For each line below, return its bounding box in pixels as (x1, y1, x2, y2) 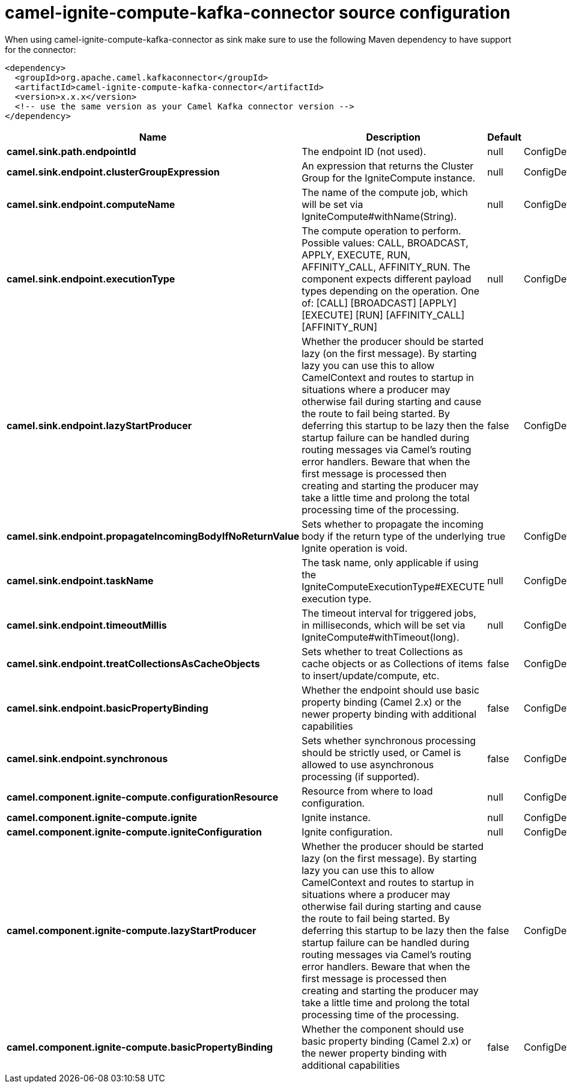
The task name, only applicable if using (302, 556, 479, 569)
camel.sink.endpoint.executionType (7, 272, 175, 285)
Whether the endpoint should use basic (302, 683, 480, 696)
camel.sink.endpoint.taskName (7, 574, 154, 587)
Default (487, 130, 522, 143)
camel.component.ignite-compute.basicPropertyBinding (7, 1041, 273, 1053)
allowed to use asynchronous (302, 758, 434, 771)
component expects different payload (302, 272, 471, 285)
